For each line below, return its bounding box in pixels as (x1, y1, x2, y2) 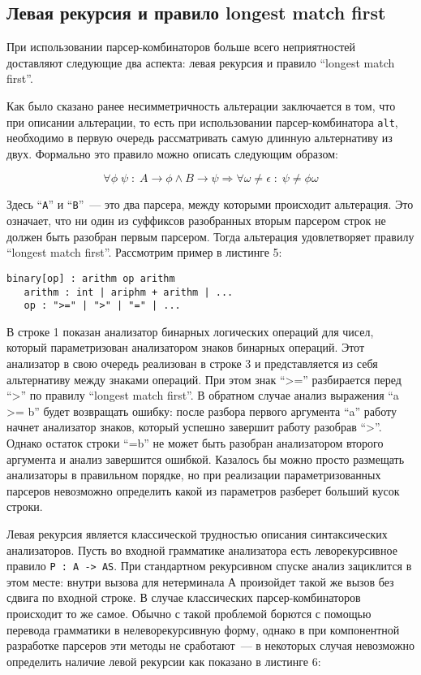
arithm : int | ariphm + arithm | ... (24, 286, 234, 298)
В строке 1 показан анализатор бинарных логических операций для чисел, (6, 322, 374, 340)
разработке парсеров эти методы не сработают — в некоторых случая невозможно (6, 637, 415, 654)
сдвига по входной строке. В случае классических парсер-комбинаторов (6, 589, 361, 606)
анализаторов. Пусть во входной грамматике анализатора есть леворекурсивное (6, 541, 397, 558)
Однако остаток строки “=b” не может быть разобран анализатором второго (6, 434, 384, 451)
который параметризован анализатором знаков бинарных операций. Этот (6, 339, 365, 356)
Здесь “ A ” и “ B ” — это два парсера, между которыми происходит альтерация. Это (6, 196, 414, 213)
